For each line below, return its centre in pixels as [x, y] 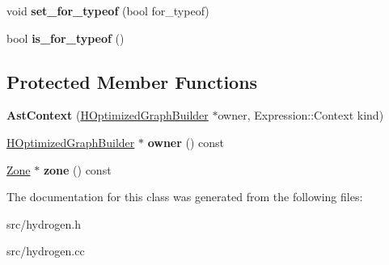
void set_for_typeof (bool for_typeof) [108, 11]
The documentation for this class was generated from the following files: [185, 197]
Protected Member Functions [132, 81]
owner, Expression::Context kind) [301, 115]
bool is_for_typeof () [66, 38]
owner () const [186, 142]
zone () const [77, 169]
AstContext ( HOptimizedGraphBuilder [108, 115]
